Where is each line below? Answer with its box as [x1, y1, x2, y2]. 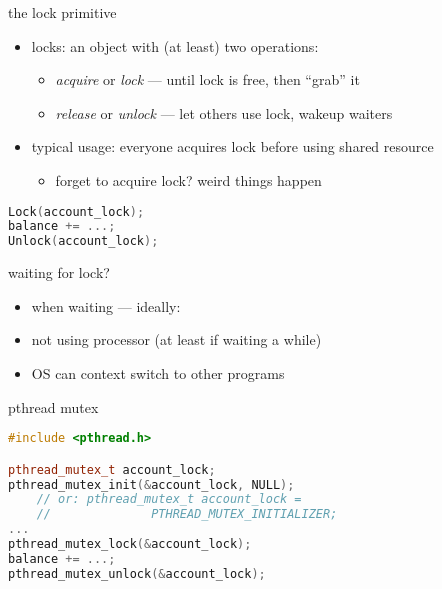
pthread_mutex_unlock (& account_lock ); [8, 566, 266, 581]
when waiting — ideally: [31, 295, 181, 316]
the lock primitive [8, 2, 117, 22]
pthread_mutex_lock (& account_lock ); [8, 537, 252, 552]
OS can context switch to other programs [31, 362, 285, 383]
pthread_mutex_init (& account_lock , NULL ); [8, 477, 295, 492]
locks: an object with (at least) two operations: [31, 35, 319, 56]
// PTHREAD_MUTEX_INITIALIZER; [36, 507, 338, 522]
